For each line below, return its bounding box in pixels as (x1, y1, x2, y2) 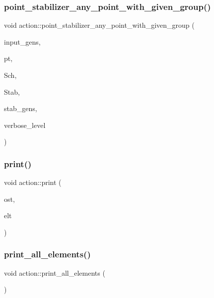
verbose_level (4, 119, 46, 130)
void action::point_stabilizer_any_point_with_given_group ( (4, 20, 195, 30)
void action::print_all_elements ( (4, 267, 105, 278)
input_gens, (4, 36, 41, 47)
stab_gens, (4, 103, 37, 114)
